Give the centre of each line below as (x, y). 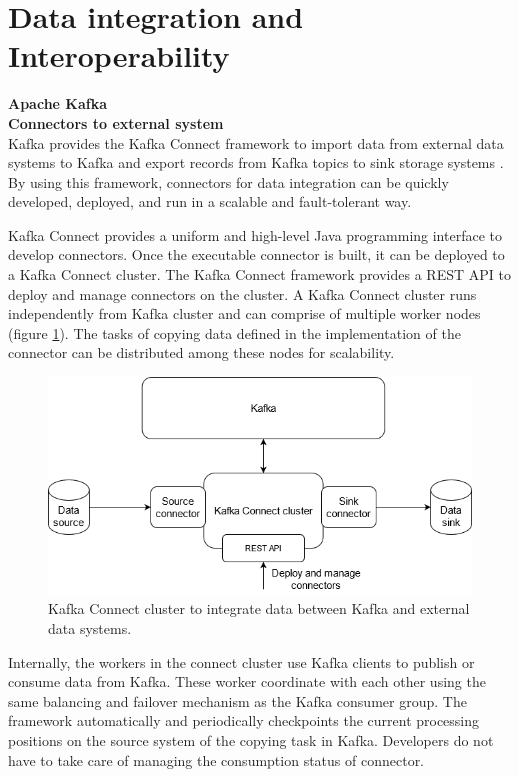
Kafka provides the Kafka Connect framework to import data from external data (256, 142)
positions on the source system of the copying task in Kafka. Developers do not (251, 739)
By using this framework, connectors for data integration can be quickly (228, 181)
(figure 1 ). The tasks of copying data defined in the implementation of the (234, 332)
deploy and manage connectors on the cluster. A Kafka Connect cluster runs (242, 293)
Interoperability (119, 55)
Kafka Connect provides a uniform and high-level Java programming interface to (255, 234)
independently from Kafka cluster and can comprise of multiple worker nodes (244, 313)
